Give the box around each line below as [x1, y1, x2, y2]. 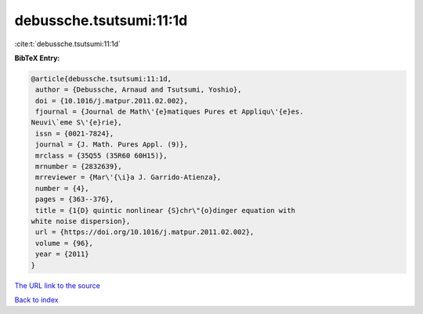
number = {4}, [35, 184, 89, 193]
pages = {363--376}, [35, 195, 114, 204]
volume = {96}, [35, 239, 94, 247]
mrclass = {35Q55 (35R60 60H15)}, [35, 151, 168, 160]
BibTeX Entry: [14, 53, 60, 63]
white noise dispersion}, [31, 217, 131, 226]
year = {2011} [35, 250, 89, 258]
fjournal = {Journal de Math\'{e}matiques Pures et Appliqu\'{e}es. [35, 107, 304, 117]
